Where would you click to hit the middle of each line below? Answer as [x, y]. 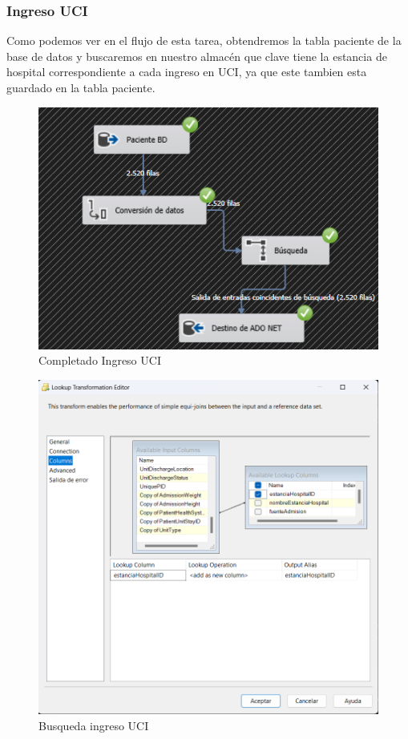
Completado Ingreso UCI [100, 360]
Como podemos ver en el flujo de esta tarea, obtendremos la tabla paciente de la [204, 40]
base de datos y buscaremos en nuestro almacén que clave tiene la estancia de [197, 56]
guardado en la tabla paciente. [81, 87]
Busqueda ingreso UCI [94, 725]
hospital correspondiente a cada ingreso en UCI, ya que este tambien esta [187, 72]
